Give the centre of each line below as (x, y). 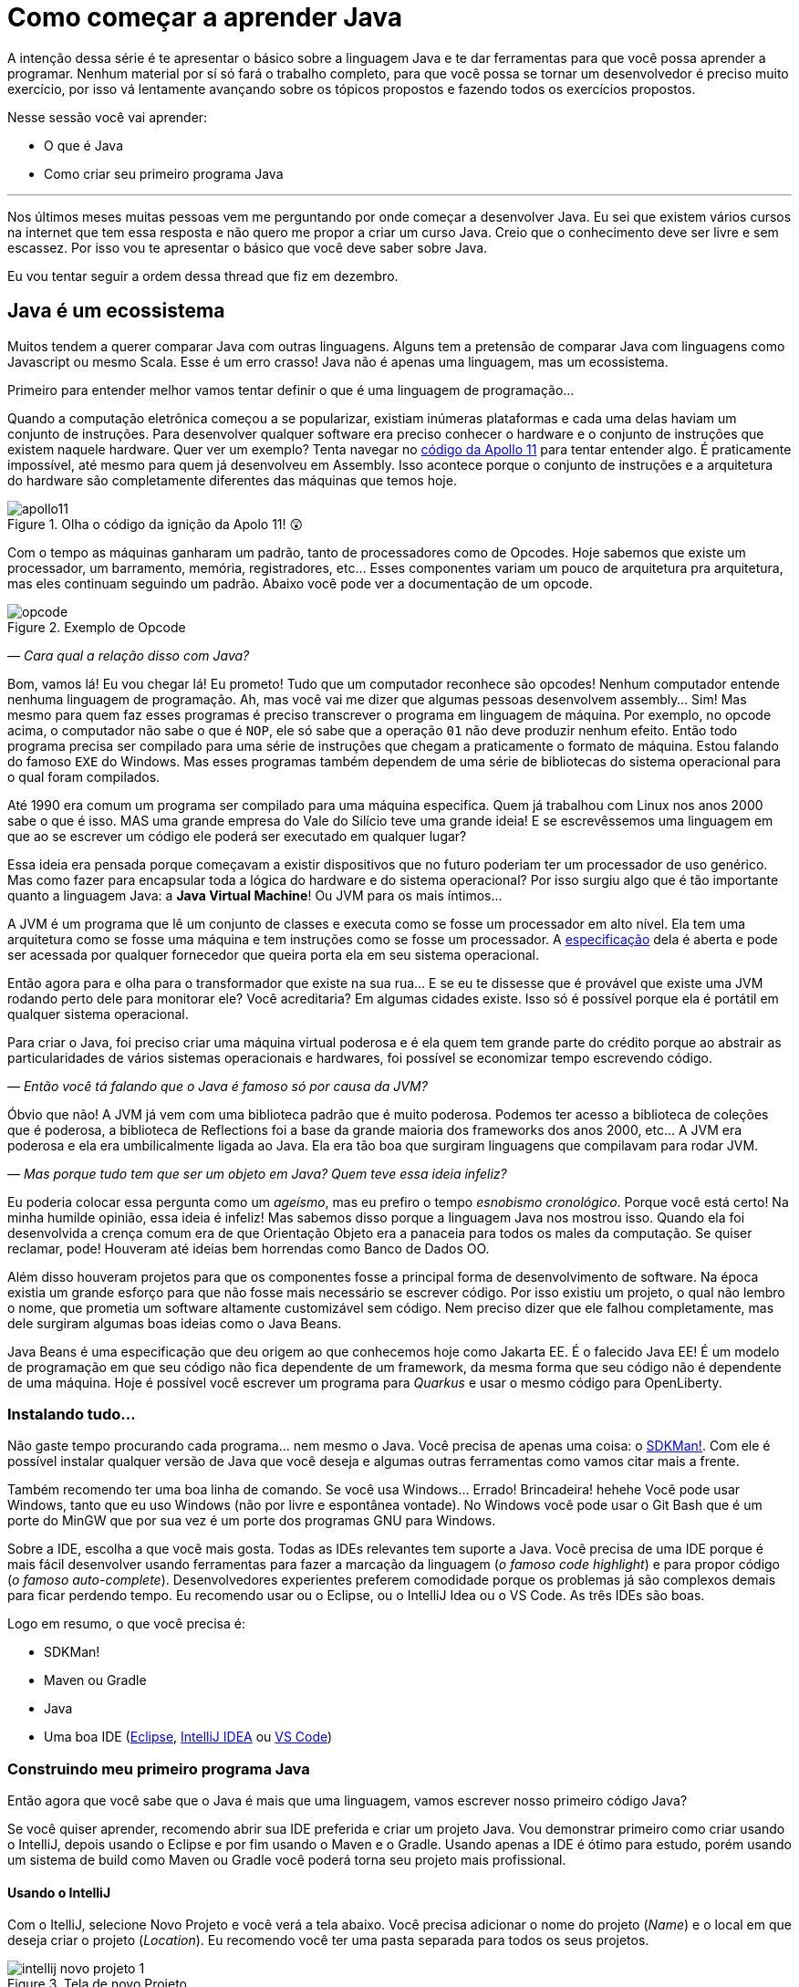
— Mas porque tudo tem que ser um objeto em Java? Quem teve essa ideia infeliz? (257, 1173)
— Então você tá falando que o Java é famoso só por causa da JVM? (218, 1086)
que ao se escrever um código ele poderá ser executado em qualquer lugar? (237, 836)
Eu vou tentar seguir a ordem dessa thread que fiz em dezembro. (203, 276)
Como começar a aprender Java (205, 17)
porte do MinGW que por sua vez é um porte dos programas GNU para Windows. (252, 1521)
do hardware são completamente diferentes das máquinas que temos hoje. (232, 480)
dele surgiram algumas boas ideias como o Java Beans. (175, 1323)
